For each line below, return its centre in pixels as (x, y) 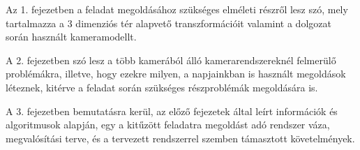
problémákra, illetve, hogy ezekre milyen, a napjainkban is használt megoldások (176, 74)
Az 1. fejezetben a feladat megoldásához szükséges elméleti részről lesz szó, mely (177, 9)
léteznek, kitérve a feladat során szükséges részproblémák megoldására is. (162, 87)
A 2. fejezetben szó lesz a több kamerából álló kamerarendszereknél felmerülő (171, 60)
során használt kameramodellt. (71, 37)
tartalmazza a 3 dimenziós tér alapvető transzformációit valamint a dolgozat (168, 23)
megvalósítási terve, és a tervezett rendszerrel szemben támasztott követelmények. (180, 138)
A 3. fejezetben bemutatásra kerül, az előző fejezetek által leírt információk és (172, 111)
